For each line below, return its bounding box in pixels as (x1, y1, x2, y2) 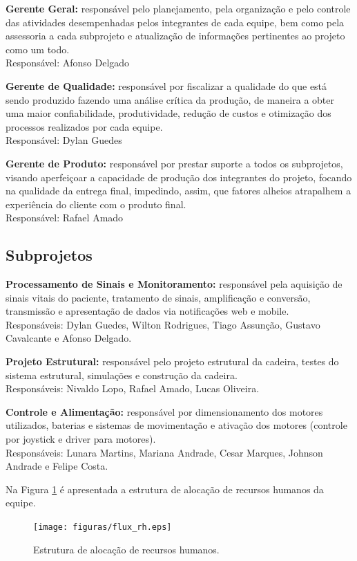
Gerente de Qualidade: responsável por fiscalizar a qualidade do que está (6, 78, 327, 93)
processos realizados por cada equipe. (6, 119, 163, 134)
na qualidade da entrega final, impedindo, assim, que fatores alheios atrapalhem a (6, 183, 351, 198)
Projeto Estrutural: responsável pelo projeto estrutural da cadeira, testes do (6, 354, 339, 369)
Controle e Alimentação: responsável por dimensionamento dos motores (6, 404, 323, 419)
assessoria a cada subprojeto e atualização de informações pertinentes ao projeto (6, 28, 345, 43)
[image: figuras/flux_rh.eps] (33, 522, 172, 533)
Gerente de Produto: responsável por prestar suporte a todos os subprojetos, (6, 156, 343, 170)
